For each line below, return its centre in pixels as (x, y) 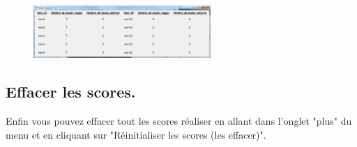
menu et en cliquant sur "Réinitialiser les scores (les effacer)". (136, 134)
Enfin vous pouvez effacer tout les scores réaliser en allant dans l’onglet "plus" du (179, 121)
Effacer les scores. (71, 92)
